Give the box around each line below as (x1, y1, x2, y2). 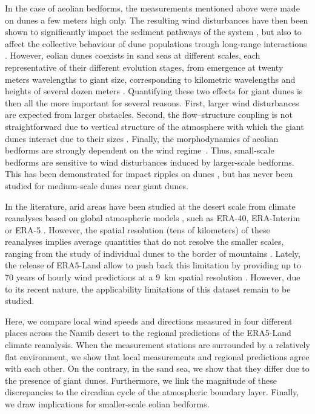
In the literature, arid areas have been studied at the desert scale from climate (5, 199, 296, 212)
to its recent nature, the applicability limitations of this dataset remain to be (5, 282, 291, 295)
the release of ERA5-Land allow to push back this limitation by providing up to (5, 259, 301, 271)
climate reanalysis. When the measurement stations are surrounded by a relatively (5, 338, 310, 351)
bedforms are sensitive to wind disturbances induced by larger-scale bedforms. (5, 155, 294, 168)
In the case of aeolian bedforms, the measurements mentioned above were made (5, 2, 300, 14)
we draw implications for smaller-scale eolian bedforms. (5, 398, 210, 410)
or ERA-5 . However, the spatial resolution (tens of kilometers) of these (5, 223, 270, 236)
